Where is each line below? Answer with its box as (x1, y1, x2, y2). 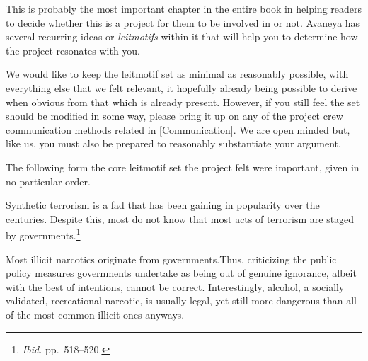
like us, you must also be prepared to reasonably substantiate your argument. (6, 136, 341, 151)
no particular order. (6, 173, 91, 188)
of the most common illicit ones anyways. (6, 306, 185, 321)
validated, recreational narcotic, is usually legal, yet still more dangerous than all (6, 293, 357, 308)
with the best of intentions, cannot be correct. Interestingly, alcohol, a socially (6, 279, 345, 294)
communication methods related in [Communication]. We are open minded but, (6, 122, 350, 137)
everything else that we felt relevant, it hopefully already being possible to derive (6, 80, 357, 95)
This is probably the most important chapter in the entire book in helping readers (6, 1, 362, 16)
